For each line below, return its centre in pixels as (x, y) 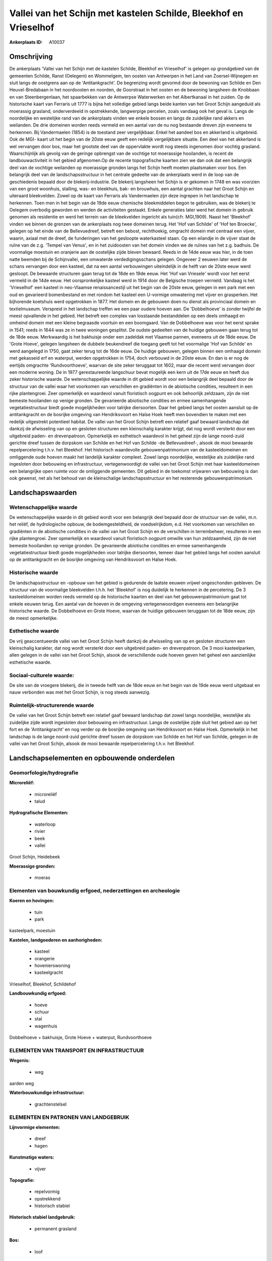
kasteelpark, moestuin (32, 931)
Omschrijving (31, 57)
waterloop (45, 824)
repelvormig (47, 1192)
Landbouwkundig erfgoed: (38, 993)
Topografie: (22, 1180)
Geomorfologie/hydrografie (44, 773)
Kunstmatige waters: (32, 1157)
